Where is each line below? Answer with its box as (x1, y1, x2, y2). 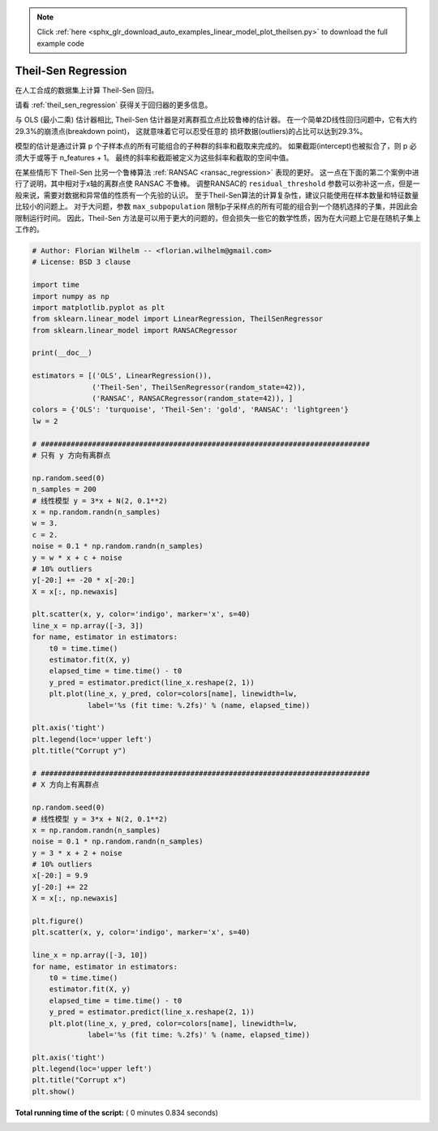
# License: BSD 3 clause (32, 257, 131, 267)
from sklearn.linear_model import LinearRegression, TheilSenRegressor (32, 314, 324, 324)
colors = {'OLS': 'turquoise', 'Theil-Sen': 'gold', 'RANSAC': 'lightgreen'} (32, 405, 349, 414)
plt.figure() (32, 917, 84, 926)
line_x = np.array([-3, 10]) (32, 951, 148, 960)
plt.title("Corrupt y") (32, 746, 127, 755)
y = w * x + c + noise (32, 553, 122, 562)
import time (32, 280, 80, 290)
